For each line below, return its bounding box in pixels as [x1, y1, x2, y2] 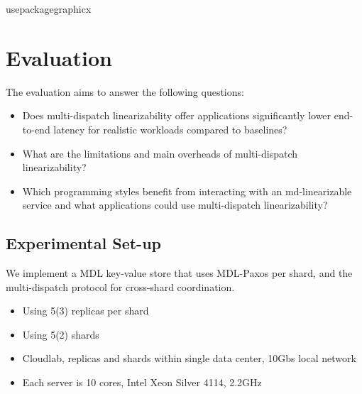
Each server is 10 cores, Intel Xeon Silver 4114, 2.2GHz [22, 375, 262, 390]
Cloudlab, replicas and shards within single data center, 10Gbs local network [22, 351, 356, 366]
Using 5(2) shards [22, 327, 99, 341]
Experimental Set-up [6, 232, 161, 254]
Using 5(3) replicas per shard [22, 303, 149, 318]
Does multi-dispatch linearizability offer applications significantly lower [22, 108, 331, 123]
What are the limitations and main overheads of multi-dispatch [22, 146, 298, 160]
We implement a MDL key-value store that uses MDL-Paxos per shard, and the [6, 266, 353, 280]
